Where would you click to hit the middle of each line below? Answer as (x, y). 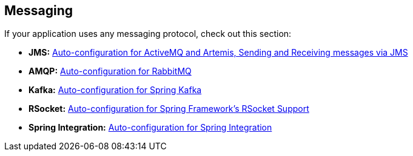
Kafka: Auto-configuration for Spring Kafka (115, 90)
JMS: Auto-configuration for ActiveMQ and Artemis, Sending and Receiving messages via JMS (218, 53)
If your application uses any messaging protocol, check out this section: (148, 34)
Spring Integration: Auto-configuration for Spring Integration (150, 128)
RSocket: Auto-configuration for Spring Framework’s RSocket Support (169, 109)
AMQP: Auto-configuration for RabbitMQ (110, 71)
